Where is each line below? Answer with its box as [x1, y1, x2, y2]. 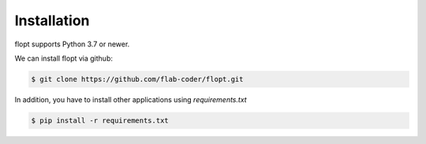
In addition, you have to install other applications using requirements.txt [14, 94, 248, 104]
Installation [14, 12, 90, 29]
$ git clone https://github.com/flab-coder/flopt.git [31, 75, 244, 83]
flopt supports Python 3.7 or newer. [14, 39, 130, 49]
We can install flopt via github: [14, 54, 114, 63]
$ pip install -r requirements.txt [31, 116, 169, 125]
